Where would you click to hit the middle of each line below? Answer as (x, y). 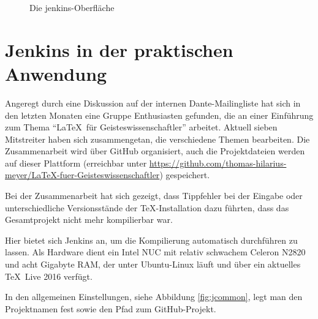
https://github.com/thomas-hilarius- (218, 163)
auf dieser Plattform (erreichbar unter (76, 163)
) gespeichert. (185, 175)
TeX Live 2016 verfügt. (49, 276)
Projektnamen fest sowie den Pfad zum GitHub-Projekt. (111, 308)
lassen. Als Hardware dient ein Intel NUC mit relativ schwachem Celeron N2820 (155, 252)
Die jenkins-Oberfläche (72, 7)
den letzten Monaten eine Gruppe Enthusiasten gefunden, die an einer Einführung (159, 115)
